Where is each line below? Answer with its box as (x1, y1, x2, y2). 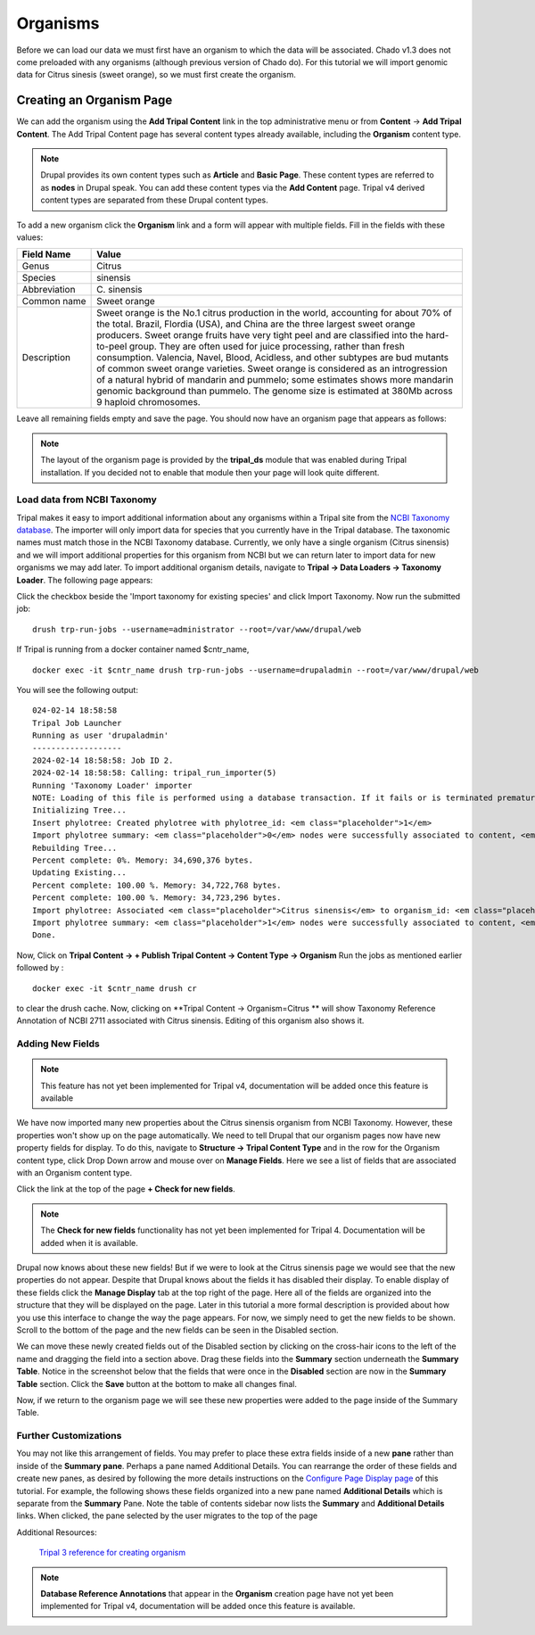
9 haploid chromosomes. (96, 396, 201, 409)
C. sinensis (96, 284, 143, 296)
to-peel (96, 340, 128, 352)
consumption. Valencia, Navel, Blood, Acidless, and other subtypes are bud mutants (96, 351, 449, 364)
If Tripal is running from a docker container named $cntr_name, (16, 644, 250, 655)
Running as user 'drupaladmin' (32, 731, 169, 740)
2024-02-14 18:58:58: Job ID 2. (32, 755, 174, 765)
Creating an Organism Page (16, 93, 173, 108)
